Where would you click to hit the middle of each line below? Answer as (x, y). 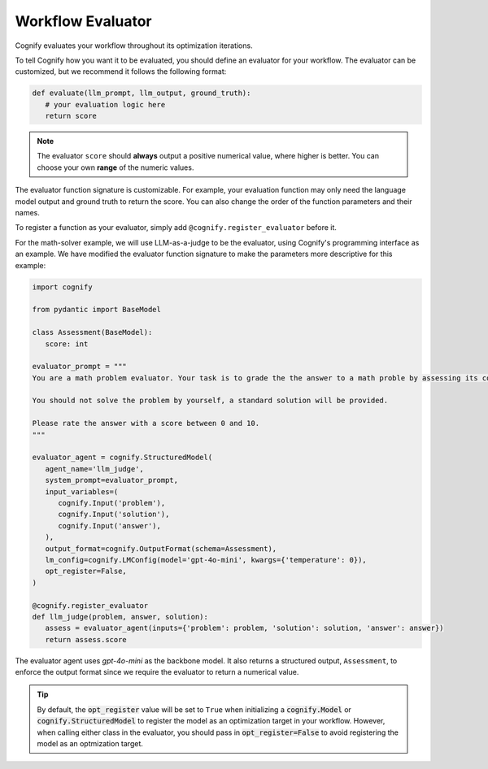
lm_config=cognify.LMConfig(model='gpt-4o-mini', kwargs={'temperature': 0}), (206, 560)
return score (71, 116)
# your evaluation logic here (105, 104)
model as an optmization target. (90, 744)
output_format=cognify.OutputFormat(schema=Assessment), (161, 548)
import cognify (62, 287)
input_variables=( (82, 491)
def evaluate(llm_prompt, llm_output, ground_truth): (142, 93)
